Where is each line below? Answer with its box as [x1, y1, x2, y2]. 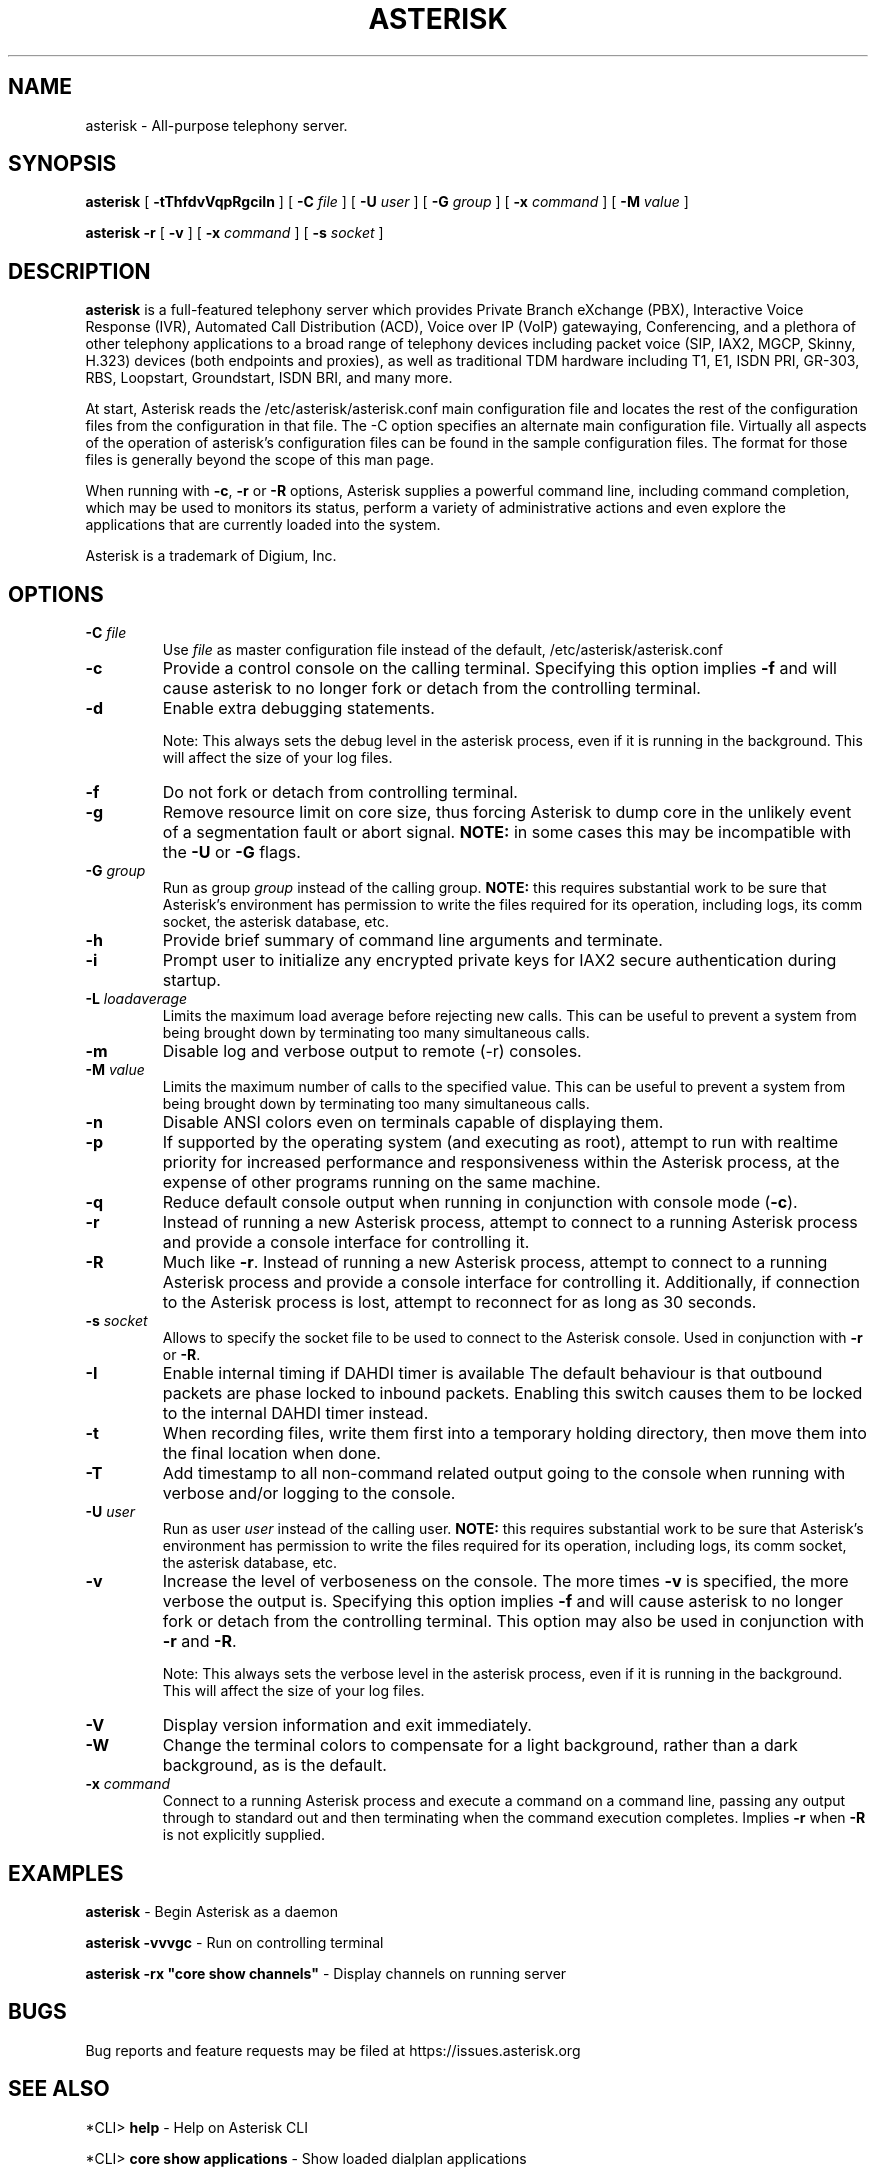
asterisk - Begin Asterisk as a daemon [85, 1902, 339, 1920]
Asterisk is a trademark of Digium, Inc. [85, 547, 337, 565]
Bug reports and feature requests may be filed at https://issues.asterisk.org [85, 2041, 581, 2059]
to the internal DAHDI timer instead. [162, 1403, 429, 1424]
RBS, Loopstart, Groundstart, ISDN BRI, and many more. [85, 369, 453, 387]
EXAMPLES [8, 1860, 124, 1886]
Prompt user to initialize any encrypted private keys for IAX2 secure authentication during [162, 950, 837, 971]
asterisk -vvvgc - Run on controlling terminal [85, 1933, 384, 1951]
